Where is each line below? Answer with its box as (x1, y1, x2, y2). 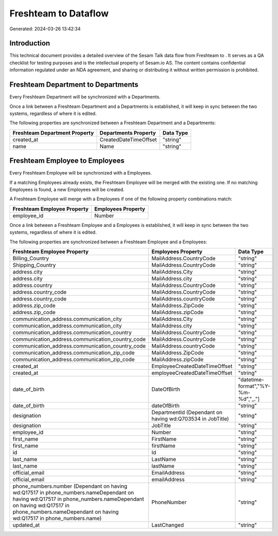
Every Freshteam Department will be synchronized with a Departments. (9, 94, 161, 100)
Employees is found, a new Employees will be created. (9, 186, 125, 193)
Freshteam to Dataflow (9, 8, 109, 19)
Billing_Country (12, 255, 49, 262)
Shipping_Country (12, 261, 56, 269)
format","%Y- (238, 382, 270, 390)
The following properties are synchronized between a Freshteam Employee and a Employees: (9, 239, 208, 245)
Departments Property (99, 129, 156, 136)
